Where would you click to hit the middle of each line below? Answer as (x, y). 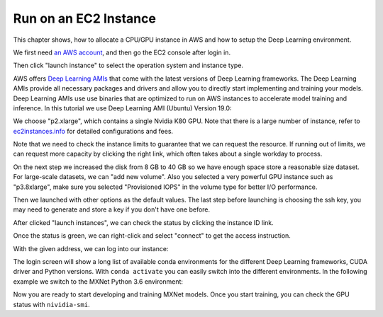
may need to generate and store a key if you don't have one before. (112, 209)
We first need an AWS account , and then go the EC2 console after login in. (122, 52)
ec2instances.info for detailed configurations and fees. (93, 131)
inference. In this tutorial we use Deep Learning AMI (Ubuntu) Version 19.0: (122, 108)
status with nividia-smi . (51, 304)
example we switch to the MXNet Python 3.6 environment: (98, 281)
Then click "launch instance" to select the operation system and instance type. (128, 65)
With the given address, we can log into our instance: (91, 248)
